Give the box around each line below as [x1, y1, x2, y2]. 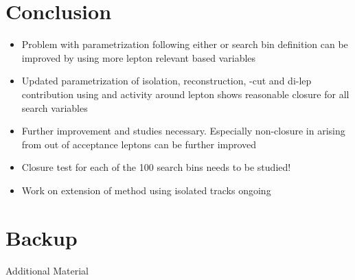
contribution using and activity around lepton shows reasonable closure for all [21, 86, 350, 101]
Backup [5, 223, 78, 251]
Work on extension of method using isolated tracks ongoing [21, 183, 271, 197]
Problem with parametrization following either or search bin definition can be [21, 37, 348, 51]
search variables [21, 100, 88, 115]
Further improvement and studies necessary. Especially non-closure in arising [21, 124, 345, 138]
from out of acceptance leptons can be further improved [21, 137, 257, 151]
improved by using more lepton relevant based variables [21, 50, 256, 65]
